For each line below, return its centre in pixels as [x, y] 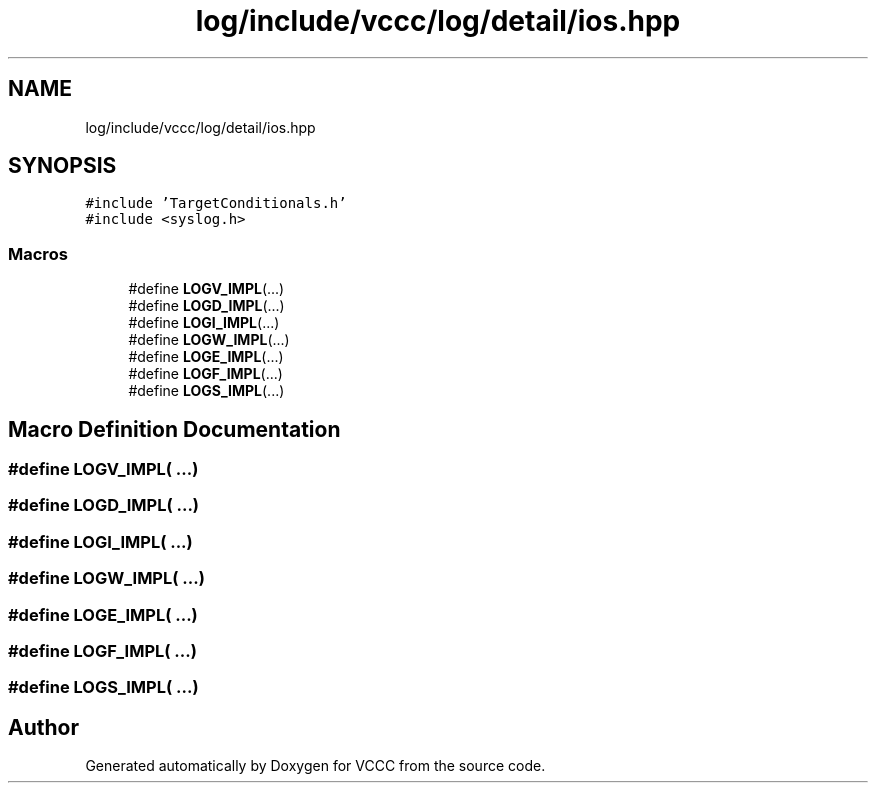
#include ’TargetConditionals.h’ [216, 203]
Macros [38, 253]
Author [43, 727]
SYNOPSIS [62, 166]
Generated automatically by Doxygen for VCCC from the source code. [315, 766]
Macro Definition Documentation [174, 429]
